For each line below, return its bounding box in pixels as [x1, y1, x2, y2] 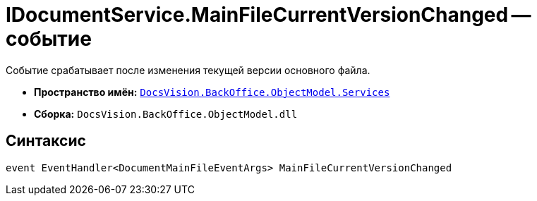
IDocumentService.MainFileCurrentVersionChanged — [6, 3, 531, 27]
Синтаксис [6, 132, 86, 150]
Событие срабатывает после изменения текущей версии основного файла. [6, 63, 370, 76]
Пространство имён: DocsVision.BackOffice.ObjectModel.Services [34, 85, 390, 98]
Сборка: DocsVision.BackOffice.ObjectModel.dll [34, 107, 298, 120]
